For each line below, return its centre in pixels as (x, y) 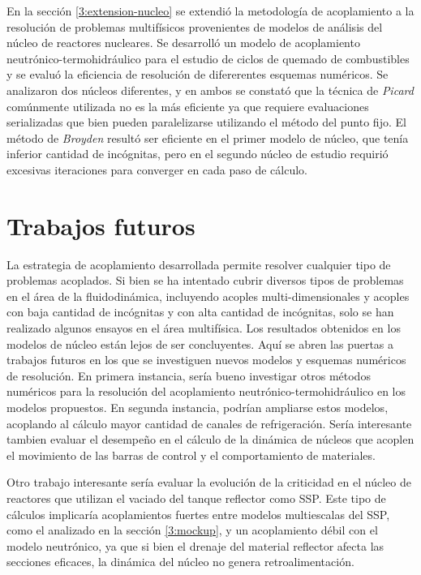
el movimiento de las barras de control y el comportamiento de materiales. (191, 455)
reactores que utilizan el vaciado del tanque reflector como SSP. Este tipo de (196, 498)
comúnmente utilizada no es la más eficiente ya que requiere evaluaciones (188, 106)
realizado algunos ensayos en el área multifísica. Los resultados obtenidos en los (204, 328)
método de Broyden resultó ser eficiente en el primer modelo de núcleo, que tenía (208, 137)
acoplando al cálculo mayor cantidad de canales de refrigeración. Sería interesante (209, 423)
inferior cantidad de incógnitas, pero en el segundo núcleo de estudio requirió (198, 154)
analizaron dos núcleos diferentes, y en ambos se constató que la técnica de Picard (210, 90)
